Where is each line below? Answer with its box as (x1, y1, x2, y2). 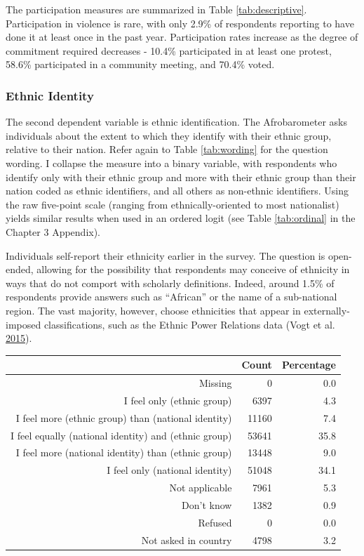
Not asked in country (141, 532, 232, 547)
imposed (6, 317, 41, 331)
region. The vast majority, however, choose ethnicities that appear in (6, 303, 301, 317)
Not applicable (169, 480, 232, 495)
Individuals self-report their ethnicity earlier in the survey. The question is (6, 248, 325, 263)
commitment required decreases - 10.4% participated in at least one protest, (6, 43, 332, 58)
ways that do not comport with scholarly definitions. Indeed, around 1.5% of (6, 275, 335, 290)
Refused (198, 515, 232, 529)
